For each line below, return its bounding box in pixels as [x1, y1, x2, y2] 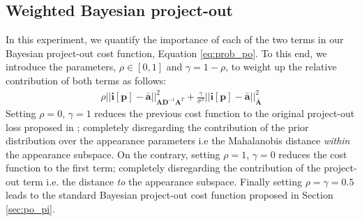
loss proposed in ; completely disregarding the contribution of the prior [6, 119, 309, 134]
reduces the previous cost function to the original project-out [94, 105, 355, 120]
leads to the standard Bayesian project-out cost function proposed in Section [6, 188, 333, 202]
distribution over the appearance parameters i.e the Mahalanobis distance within [6, 133, 350, 148]
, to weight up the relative [225, 59, 337, 74]
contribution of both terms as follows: [6, 73, 167, 87]
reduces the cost [278, 146, 347, 161]
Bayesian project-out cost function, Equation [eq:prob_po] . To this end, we [6, 45, 327, 60]
